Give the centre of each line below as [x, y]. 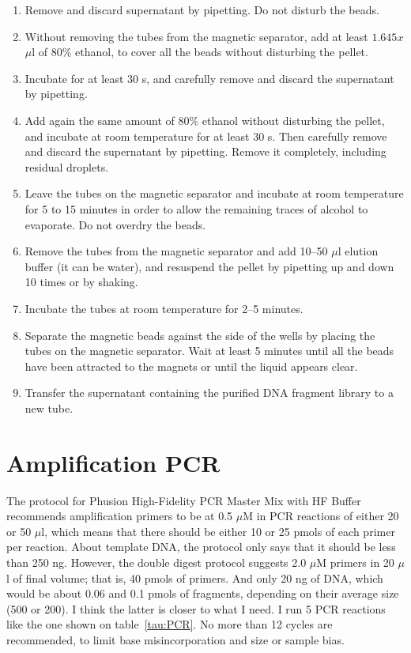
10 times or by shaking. [81, 282]
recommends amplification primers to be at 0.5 [120, 516]
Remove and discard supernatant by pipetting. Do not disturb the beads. [202, 9]
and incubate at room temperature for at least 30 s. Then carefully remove [206, 136]
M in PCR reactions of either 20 [321, 516]
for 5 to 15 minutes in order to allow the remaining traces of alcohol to [196, 208]
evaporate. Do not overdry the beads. [115, 224]
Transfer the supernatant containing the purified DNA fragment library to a [209, 393]
